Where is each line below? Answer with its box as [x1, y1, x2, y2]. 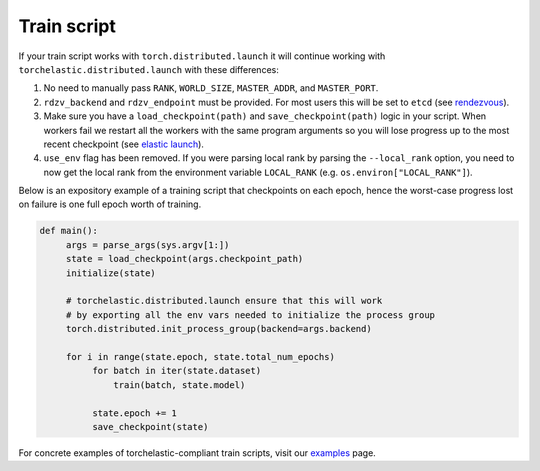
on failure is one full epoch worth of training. [18, 198, 202, 210]
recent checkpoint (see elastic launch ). [43, 138, 205, 150]
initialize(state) [65, 267, 157, 279]
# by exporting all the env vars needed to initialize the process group [65, 309, 435, 320]
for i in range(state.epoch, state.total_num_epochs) [65, 351, 335, 362]
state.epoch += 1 [91, 407, 177, 419]
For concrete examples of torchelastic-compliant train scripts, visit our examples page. [18, 446, 377, 459]
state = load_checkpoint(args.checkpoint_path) [65, 253, 304, 265]
